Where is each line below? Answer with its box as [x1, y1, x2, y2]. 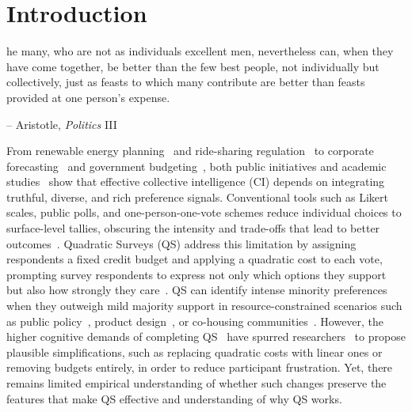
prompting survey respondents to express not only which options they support [6, 266, 387, 282]
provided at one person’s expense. [6, 89, 170, 105]
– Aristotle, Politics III [6, 115, 117, 132]
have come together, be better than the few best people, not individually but [6, 58, 380, 74]
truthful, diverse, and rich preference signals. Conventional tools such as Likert [6, 188, 388, 205]
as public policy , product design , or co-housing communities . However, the [6, 312, 384, 329]
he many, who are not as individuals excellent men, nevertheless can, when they [6, 43, 394, 59]
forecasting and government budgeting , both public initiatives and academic [6, 157, 387, 174]
